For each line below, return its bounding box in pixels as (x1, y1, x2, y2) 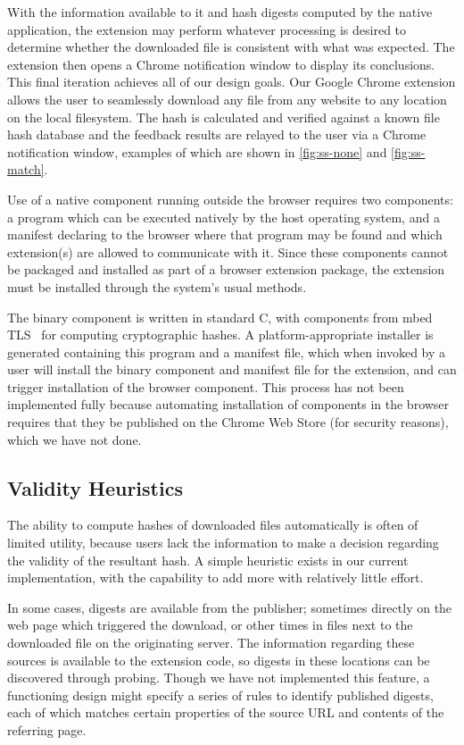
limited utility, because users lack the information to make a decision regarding (7, 533, 439, 552)
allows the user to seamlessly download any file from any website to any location (7, 89, 447, 108)
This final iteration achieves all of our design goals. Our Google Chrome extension (7, 72, 456, 91)
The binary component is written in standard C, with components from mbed (7, 307, 433, 326)
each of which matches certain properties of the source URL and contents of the (7, 703, 444, 722)
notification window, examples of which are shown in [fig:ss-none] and (7, 142, 387, 161)
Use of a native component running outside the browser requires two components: (7, 189, 453, 208)
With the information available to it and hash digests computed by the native (7, 3, 433, 21)
